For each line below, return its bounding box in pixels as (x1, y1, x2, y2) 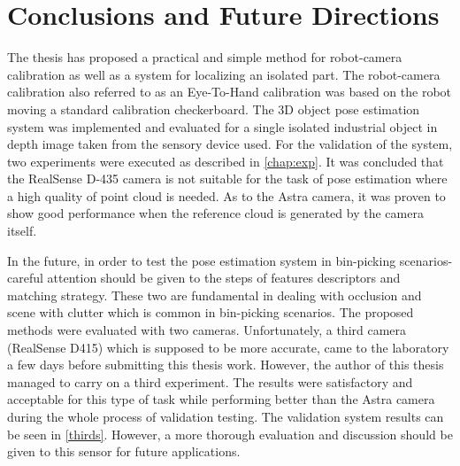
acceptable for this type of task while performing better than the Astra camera (7, 390, 435, 408)
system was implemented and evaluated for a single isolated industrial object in (7, 117, 438, 136)
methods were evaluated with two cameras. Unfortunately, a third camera (7, 321, 407, 339)
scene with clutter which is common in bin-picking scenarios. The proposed (7, 303, 414, 322)
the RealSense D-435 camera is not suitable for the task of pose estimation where (7, 169, 448, 188)
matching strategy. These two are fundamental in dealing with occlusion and (7, 285, 422, 304)
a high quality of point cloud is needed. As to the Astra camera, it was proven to (7, 186, 446, 205)
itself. (7, 221, 37, 240)
